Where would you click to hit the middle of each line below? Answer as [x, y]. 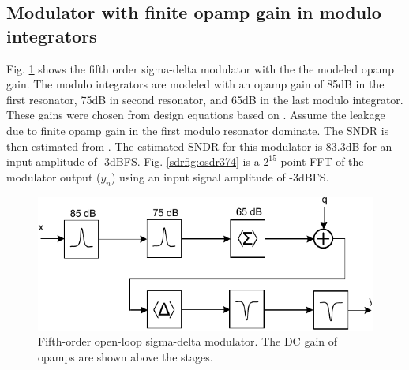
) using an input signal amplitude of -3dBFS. [220, 176]
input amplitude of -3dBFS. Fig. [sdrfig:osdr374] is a [133, 161]
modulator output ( [54, 176]
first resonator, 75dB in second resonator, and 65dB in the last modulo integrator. [205, 99]
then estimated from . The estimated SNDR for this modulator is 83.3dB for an [199, 146]
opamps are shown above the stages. [126, 356]
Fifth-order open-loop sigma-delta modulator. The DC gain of [188, 341]
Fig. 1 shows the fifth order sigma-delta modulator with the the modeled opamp [200, 68]
